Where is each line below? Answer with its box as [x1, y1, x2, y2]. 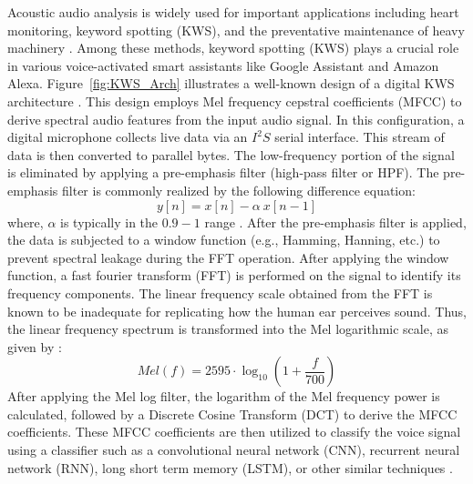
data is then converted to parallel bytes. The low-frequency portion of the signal [7, 145, 455, 164]
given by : [7, 337, 62, 356]
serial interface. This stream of [274, 127, 445, 146]
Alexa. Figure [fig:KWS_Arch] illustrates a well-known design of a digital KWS [7, 74, 455, 93]
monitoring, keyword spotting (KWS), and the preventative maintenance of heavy [7, 20, 465, 39]
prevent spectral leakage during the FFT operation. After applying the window [7, 247, 449, 267]
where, [7, 212, 44, 231]
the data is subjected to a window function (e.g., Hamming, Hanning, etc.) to [7, 230, 440, 249]
